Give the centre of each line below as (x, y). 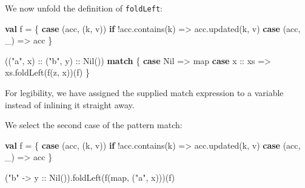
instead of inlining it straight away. (70, 104)
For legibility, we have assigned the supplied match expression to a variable (144, 93)
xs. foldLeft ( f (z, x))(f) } (47, 72)
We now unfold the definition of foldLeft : (84, 8)
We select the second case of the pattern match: (94, 125)
